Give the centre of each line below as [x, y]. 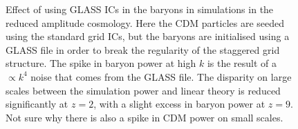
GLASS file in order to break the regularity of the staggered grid [143, 49]
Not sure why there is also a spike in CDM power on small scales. [145, 117]
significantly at [37, 104]
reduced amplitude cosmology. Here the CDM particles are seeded [145, 22]
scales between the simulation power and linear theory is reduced [143, 90]
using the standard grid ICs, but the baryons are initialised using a [148, 36]
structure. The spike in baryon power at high [101, 63]
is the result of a [242, 63]
